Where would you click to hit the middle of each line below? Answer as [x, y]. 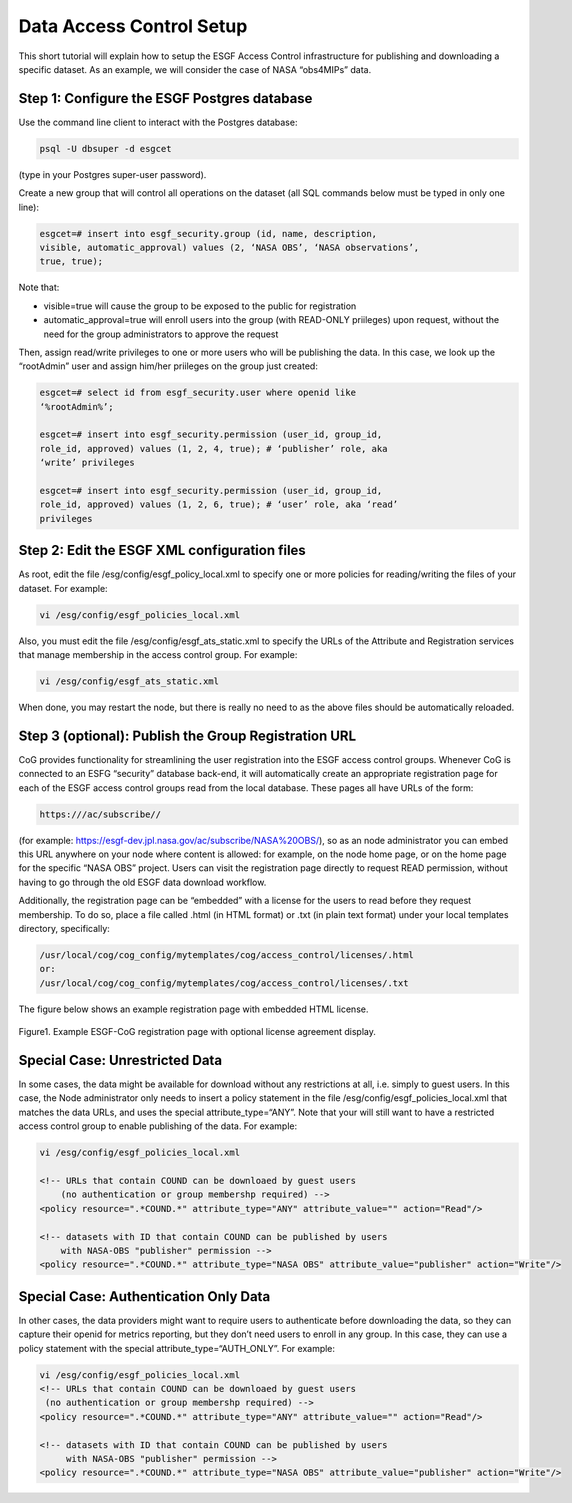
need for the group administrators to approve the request [161, 334]
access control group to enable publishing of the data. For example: [158, 1126]
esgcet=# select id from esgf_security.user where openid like [198, 393]
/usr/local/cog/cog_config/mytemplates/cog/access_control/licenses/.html [227, 955]
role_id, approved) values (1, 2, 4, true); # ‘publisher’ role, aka [213, 448]
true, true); [71, 261]
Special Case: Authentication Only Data [144, 1296]
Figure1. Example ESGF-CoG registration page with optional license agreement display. [197, 1032]
